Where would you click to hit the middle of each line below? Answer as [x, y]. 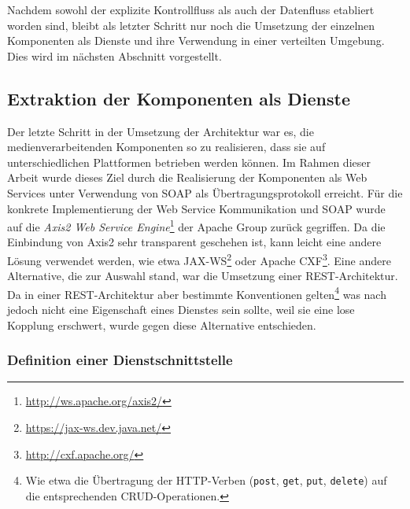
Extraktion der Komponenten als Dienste [179, 98]
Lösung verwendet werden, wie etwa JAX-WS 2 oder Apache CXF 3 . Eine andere [199, 259]
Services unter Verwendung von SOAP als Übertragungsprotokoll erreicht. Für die [205, 192]
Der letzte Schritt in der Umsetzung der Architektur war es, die [161, 131]
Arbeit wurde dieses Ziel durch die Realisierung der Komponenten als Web [187, 177]
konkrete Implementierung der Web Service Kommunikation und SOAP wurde [196, 208]
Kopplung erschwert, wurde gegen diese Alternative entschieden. [162, 325]
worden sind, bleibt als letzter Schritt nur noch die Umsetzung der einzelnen [191, 25]
